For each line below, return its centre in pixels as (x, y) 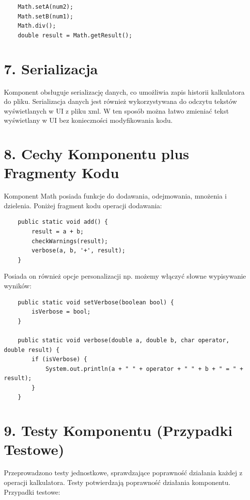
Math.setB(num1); (46, 16)
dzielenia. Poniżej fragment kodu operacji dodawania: (83, 205)
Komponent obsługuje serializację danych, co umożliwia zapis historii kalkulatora (124, 92)
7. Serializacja (51, 68)
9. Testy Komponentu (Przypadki (118, 430)
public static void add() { (63, 222)
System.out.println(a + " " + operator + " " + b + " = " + (144, 369)
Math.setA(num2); (46, 7)
